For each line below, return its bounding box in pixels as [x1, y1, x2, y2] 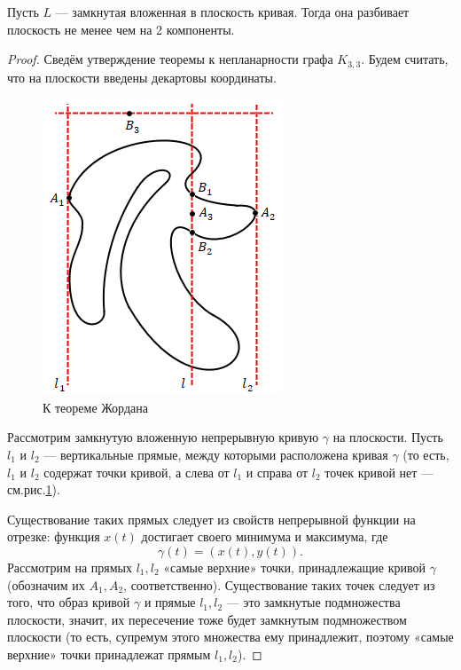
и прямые [144, 593, 196, 611]
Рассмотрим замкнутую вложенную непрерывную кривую [7, 428, 319, 446]
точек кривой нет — [324, 462, 434, 481]
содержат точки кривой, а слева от [43, 462, 230, 481]
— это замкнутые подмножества [226, 593, 401, 611]
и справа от [246, 462, 309, 481]
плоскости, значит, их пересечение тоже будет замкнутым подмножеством [7, 610, 407, 628]
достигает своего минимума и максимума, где [141, 527, 388, 546]
